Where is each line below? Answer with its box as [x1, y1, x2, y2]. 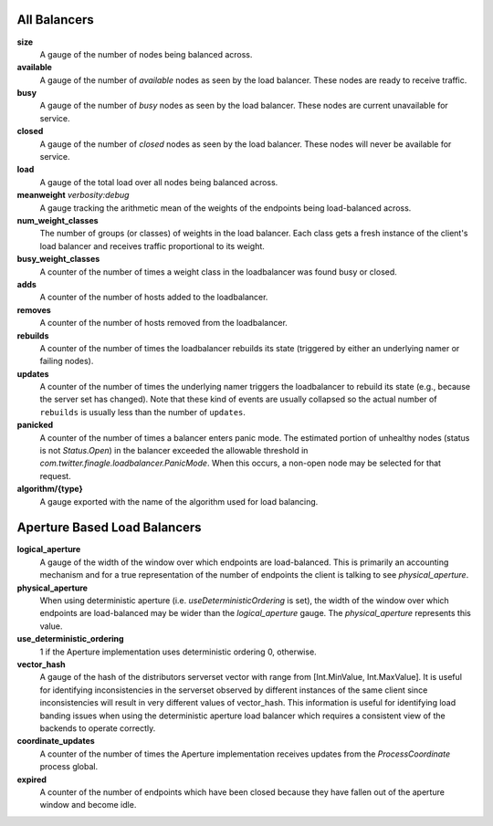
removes [16, 304, 52, 315]
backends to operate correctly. [39, 722, 156, 734]
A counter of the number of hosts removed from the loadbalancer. [39, 318, 288, 329]
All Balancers [16, 12, 95, 27]
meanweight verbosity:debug [16, 190, 130, 201]
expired [16, 774, 47, 785]
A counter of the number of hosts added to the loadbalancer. [39, 292, 268, 303]
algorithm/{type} [16, 484, 83, 495]
